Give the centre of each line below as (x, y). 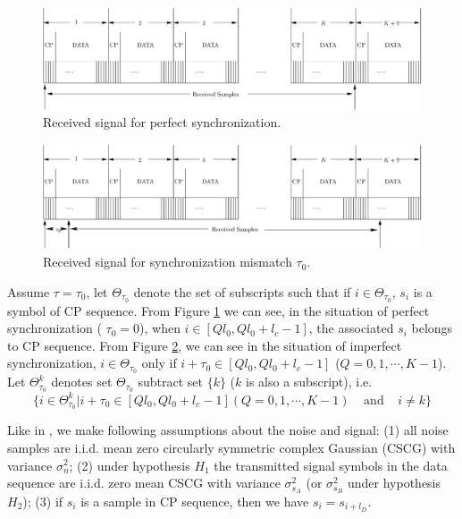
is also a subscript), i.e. (309, 382)
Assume (29, 291)
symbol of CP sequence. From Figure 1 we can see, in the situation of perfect (218, 310)
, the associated (351, 328)
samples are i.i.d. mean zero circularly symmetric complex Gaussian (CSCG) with (231, 447)
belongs (432, 328)
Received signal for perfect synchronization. (162, 122)
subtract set (170, 382)
